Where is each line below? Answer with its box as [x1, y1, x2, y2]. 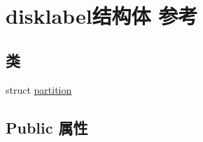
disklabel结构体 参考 [6, 1, 198, 30]
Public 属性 [6, 116, 88, 138]
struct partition [6, 82, 72, 97]
